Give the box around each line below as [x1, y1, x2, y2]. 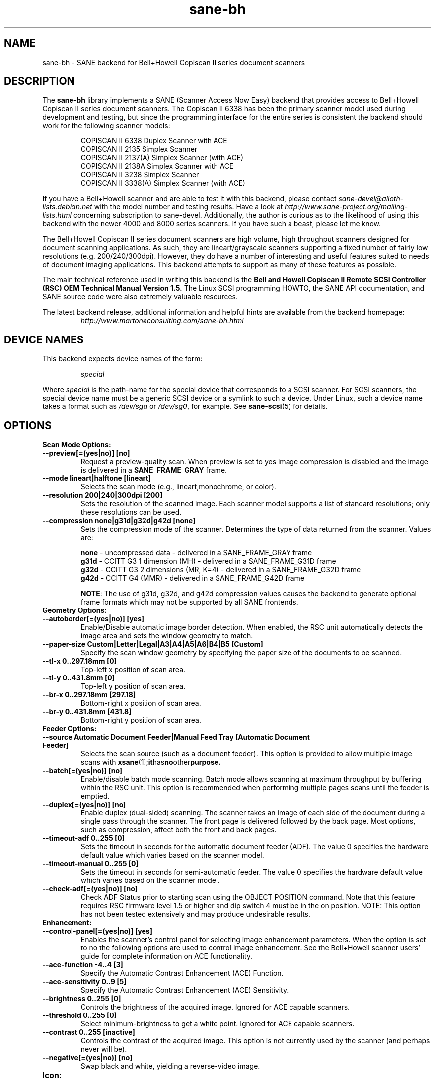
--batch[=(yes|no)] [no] [42, 766, 123, 775]
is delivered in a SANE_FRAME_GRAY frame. [80, 466, 227, 474]
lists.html [42, 211, 72, 220]
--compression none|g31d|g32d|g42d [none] [42, 516, 196, 525]
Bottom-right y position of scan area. [80, 716, 201, 725]
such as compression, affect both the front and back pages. [80, 825, 277, 834]
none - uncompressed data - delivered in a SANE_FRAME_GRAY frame [80, 548, 312, 557]
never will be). [80, 1045, 127, 1054]
